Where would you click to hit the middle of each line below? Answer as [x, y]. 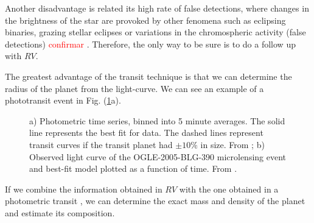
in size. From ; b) [232, 144]
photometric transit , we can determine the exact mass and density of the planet [155, 201]
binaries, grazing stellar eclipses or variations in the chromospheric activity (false [155, 32]
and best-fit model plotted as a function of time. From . [133, 168]
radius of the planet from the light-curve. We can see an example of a [134, 88]
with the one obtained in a [229, 189]
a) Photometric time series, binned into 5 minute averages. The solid [157, 120]
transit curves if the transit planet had [101, 144]
